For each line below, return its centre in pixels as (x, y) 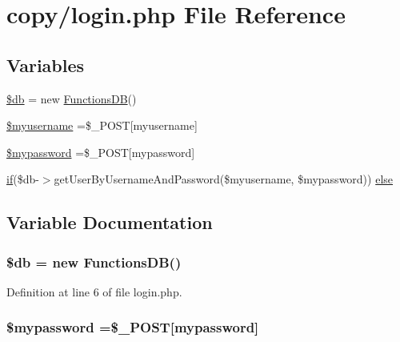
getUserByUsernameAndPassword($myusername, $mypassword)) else (224, 179)
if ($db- (23, 179)
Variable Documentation (110, 222)
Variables (46, 64)
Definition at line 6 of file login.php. (94, 291)
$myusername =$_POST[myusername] (102, 125)
